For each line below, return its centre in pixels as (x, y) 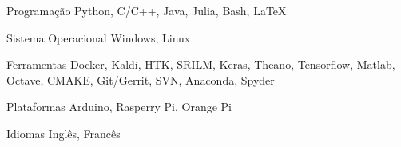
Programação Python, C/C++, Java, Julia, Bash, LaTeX (147, 10)
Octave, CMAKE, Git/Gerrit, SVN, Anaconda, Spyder (141, 79)
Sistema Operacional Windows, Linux (99, 37)
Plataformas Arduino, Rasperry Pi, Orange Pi (119, 107)
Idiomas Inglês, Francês (64, 133)
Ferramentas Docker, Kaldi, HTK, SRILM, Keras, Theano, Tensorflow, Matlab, (201, 64)
